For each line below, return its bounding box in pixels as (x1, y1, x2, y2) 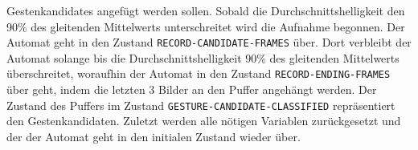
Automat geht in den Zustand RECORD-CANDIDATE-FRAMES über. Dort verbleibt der (6, 34, 412, 51)
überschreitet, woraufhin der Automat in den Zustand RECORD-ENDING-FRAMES (6, 65, 391, 82)
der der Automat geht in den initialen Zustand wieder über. (6, 128, 301, 144)
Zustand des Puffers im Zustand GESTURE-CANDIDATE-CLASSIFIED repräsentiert (6, 96, 395, 113)
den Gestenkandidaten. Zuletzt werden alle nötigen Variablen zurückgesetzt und (6, 112, 401, 129)
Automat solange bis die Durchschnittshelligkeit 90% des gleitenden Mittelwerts (6, 49, 400, 66)
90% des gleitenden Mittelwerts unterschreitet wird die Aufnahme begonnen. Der (6, 18, 405, 34)
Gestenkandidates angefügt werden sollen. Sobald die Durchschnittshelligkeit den (6, 2, 405, 18)
